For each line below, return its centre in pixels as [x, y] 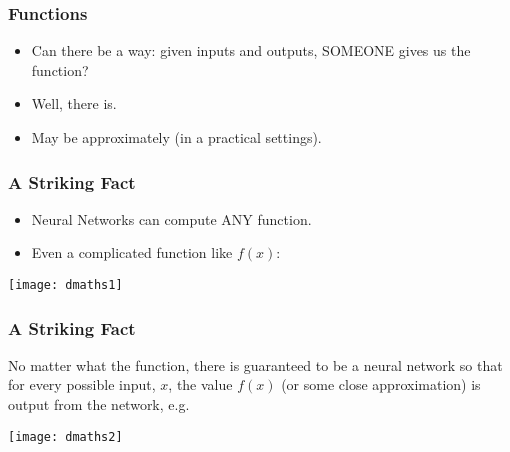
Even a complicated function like [132, 252]
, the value [200, 384]
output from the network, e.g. [99, 404]
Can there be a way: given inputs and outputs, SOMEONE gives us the [251, 50]
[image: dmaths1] [65, 285]
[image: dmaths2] [65, 436]
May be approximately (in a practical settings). [176, 137]
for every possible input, [82, 384]
